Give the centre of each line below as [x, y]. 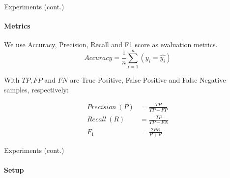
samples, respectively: [36, 89]
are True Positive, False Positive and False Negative [148, 80]
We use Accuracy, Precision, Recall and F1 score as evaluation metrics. [111, 44]
